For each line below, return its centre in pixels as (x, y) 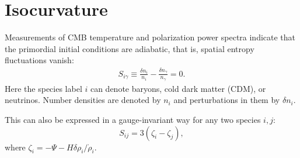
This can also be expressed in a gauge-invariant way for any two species (133, 120)
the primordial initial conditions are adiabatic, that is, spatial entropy (130, 48)
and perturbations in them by (227, 100)
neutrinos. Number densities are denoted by (83, 100)
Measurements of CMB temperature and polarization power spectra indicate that (150, 37)
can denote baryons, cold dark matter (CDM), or (178, 88)
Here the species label (43, 88)
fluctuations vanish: (39, 60)
